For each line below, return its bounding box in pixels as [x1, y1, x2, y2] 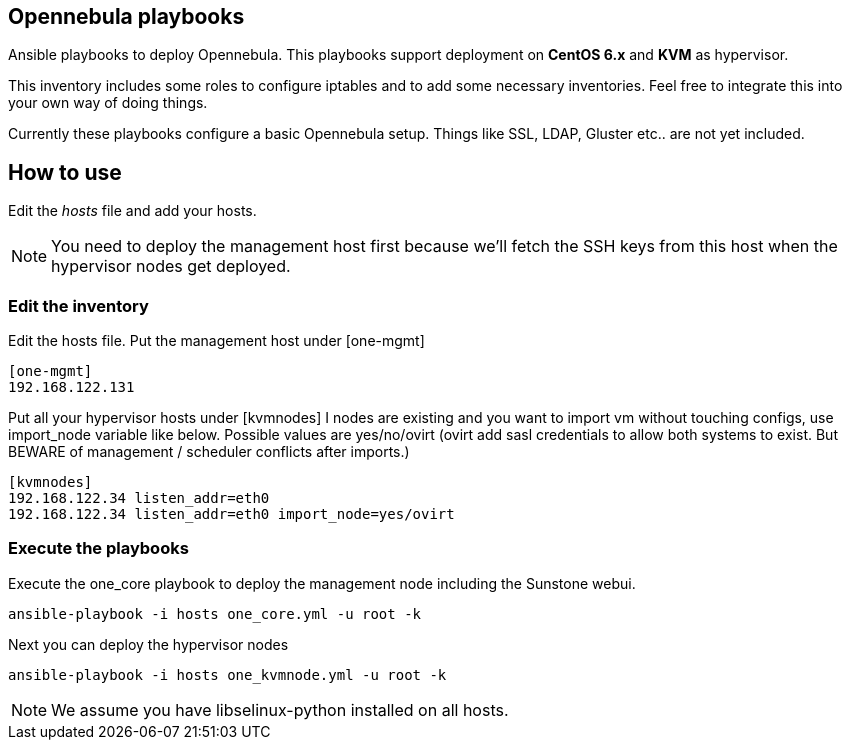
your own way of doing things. [8, 94, 208, 112]
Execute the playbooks [8, 538, 189, 559]
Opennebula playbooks [8, 4, 245, 29]
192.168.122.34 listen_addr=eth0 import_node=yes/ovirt [8, 506, 455, 523]
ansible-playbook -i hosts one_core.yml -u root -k [8, 605, 422, 622]
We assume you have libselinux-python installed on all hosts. [51, 699, 509, 720]
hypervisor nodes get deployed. [51, 256, 291, 277]
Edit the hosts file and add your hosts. [8, 202, 257, 220]
